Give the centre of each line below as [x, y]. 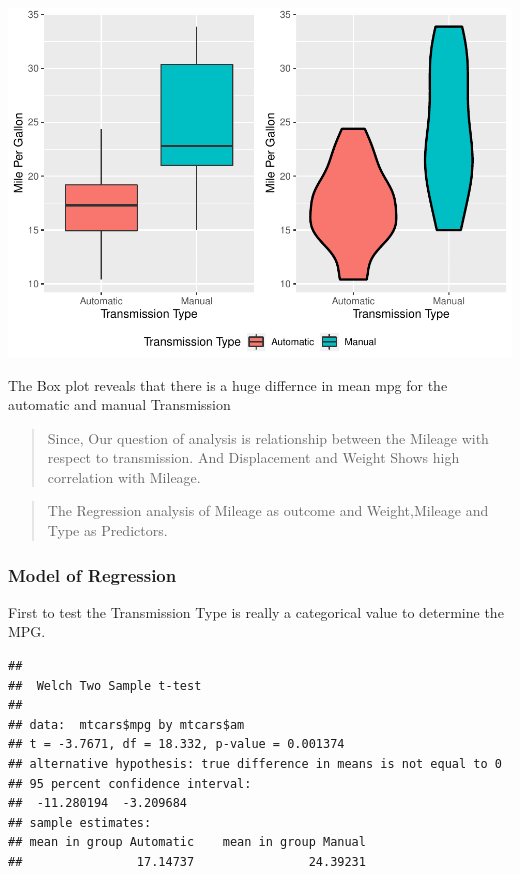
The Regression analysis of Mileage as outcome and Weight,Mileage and [268, 510]
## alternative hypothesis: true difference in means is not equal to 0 [255, 764]
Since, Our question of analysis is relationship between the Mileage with [268, 437]
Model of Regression [92, 574]
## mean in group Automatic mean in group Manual [187, 842]
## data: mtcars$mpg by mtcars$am [126, 724]
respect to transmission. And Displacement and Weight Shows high [253, 457]
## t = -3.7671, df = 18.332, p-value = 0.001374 [176, 744]
